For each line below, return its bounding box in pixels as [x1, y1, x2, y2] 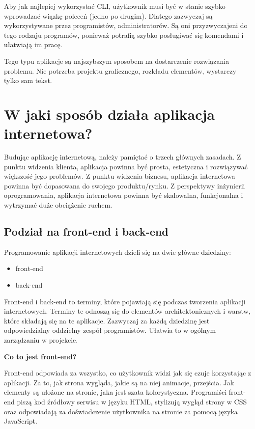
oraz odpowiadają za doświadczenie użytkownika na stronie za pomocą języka [4, 406, 238, 416]
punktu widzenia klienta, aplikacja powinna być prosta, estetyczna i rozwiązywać [4, 161, 248, 171]
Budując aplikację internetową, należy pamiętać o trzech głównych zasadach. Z [4, 152, 241, 162]
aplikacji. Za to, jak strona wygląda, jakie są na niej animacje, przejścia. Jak [4, 377, 234, 387]
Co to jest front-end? [4, 351, 77, 361]
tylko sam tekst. [4, 75, 52, 85]
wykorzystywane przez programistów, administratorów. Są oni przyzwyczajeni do [4, 20, 248, 30]
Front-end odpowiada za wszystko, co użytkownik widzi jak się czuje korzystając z [4, 368, 251, 378]
